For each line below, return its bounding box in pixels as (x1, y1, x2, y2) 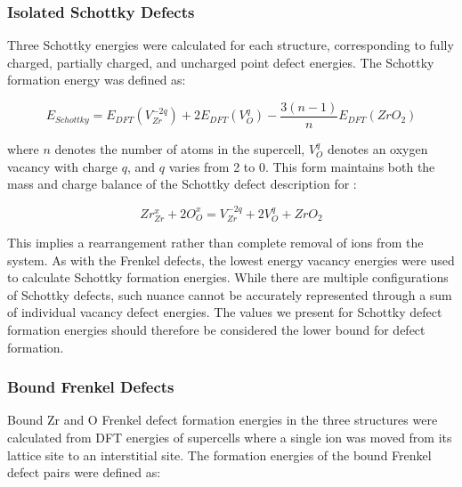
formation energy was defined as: (7, 70, 186, 89)
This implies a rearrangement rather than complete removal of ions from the (7, 233, 424, 252)
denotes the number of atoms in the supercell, (54, 140, 305, 158)
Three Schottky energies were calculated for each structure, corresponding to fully (7, 36, 454, 54)
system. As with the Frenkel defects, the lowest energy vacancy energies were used (7, 250, 455, 269)
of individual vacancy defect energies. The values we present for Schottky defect (7, 303, 442, 321)
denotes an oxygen (328, 140, 428, 158)
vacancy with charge (7, 157, 118, 175)
